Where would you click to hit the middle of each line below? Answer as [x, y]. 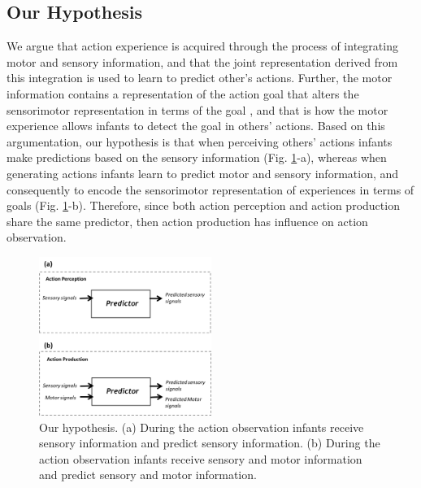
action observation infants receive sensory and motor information [201, 458]
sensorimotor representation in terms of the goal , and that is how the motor [197, 109]
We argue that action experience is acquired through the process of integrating [202, 46]
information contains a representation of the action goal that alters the [183, 93]
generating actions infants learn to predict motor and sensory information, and [203, 173]
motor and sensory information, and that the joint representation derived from [202, 61]
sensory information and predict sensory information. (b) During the [210, 443]
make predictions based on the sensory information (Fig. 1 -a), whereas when [197, 157]
